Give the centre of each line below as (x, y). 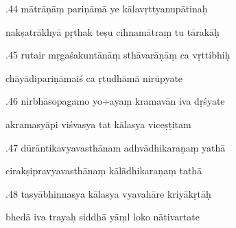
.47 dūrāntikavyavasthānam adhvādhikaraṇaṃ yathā (116, 147)
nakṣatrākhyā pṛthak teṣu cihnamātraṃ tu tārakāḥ (113, 31)
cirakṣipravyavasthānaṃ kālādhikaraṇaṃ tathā (104, 170)
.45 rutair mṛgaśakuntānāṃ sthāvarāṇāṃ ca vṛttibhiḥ (118, 55)
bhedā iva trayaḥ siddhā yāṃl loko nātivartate (103, 217)
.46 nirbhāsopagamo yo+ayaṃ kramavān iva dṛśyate (115, 101)
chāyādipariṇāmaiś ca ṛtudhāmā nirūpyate (94, 77)
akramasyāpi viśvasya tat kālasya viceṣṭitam (98, 124)
